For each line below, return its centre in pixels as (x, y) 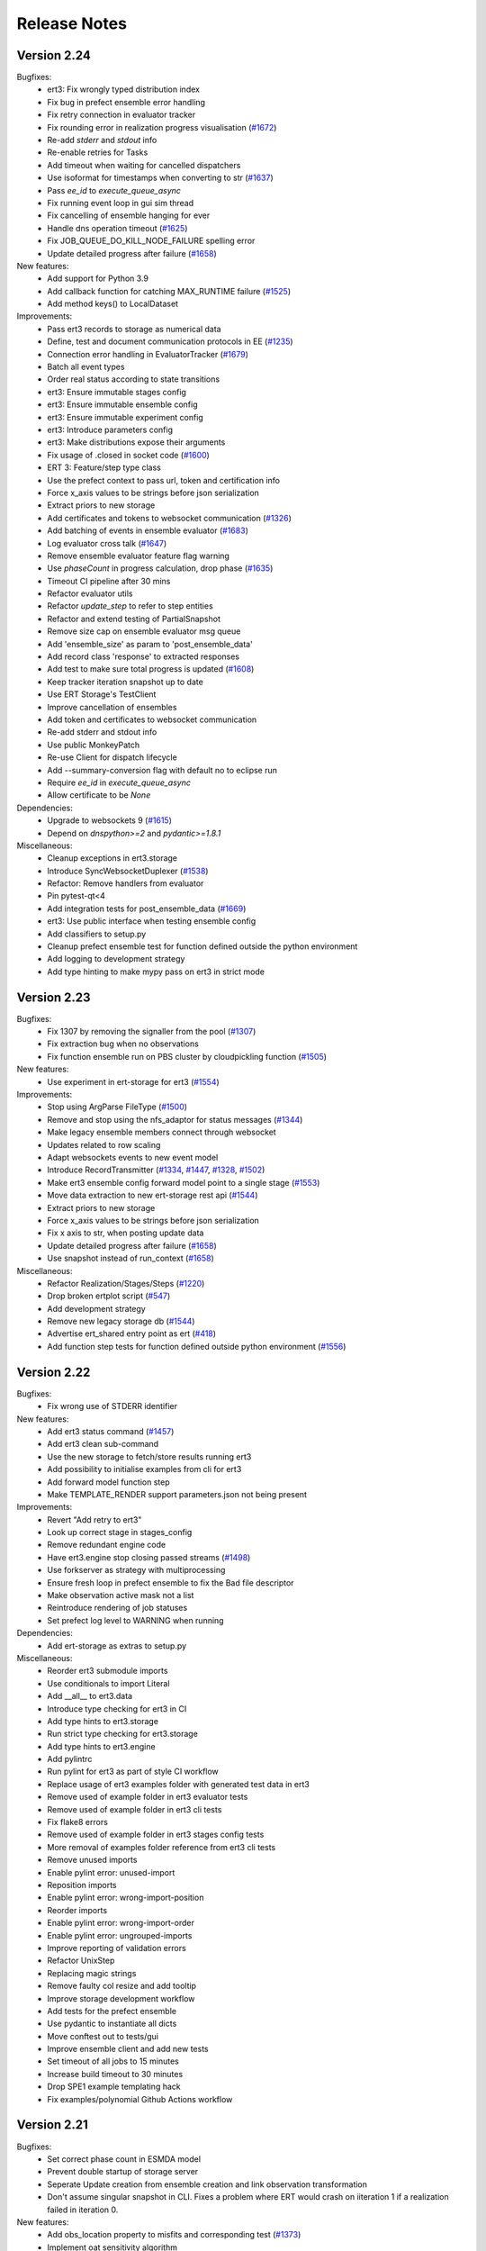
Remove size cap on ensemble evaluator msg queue (144, 631)
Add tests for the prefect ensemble (112, 2011)
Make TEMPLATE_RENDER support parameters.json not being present (177, 1494)
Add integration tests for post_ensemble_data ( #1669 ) (147, 909)
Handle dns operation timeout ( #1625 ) (117, 228)
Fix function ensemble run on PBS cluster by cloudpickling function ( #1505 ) (187, 1056)
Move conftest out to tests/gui (103, 2036)
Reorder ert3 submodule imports (108, 1671)
